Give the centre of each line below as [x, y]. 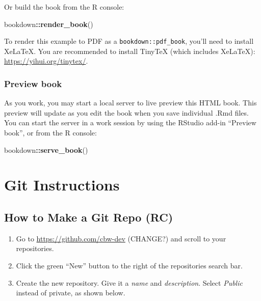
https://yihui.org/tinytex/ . [46, 61]
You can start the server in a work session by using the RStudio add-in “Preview [130, 122]
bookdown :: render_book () [49, 24]
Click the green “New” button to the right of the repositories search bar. [129, 265]
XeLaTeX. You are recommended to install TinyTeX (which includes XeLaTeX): [130, 51]
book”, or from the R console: [50, 133]
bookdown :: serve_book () [46, 149]
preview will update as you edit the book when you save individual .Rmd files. [126, 112]
